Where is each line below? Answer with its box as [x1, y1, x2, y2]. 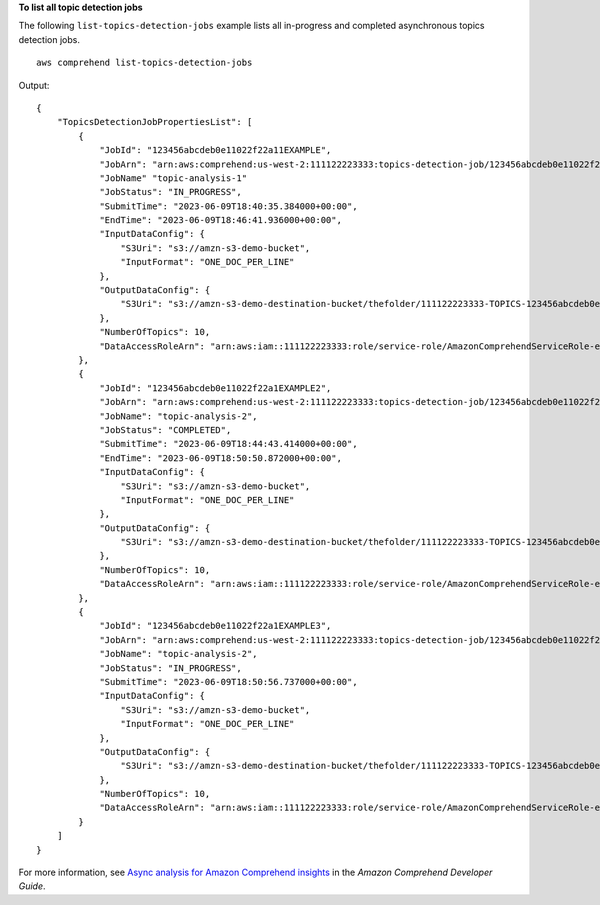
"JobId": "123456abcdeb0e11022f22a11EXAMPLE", [99, 145, 332, 156]
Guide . [18, 880, 46, 892]
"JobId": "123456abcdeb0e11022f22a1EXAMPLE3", [99, 620, 332, 632]
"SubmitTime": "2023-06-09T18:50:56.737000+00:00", [99, 676, 359, 687]
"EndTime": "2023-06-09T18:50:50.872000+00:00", [99, 452, 342, 464]
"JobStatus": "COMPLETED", [99, 424, 232, 435]
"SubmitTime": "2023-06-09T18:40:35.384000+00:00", [99, 200, 359, 212]
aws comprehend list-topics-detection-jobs [36, 57, 253, 69]
